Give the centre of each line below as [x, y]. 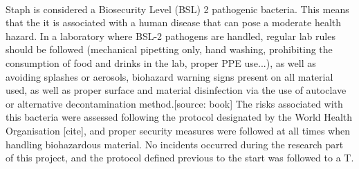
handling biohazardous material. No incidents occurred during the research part [175, 144]
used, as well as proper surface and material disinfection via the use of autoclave [176, 90]
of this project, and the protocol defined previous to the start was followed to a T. [180, 158]
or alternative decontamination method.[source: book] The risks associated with [174, 103]
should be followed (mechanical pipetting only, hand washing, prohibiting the [169, 49]
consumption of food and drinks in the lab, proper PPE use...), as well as [161, 62]
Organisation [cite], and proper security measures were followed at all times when [178, 130]
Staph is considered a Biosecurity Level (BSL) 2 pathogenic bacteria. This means [177, 9]
